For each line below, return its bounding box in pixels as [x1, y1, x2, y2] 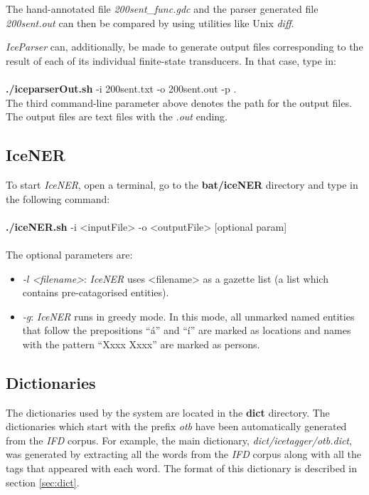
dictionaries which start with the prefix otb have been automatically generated [6, 419, 347, 434]
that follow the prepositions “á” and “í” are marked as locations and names [22, 323, 351, 338]
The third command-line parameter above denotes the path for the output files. [6, 95, 352, 110]
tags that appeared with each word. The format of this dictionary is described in [6, 461, 358, 476]
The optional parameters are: [6, 246, 133, 261]
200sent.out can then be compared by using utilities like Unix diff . [6, 15, 294, 30]
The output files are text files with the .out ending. [6, 109, 228, 124]
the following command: [6, 191, 110, 206]
